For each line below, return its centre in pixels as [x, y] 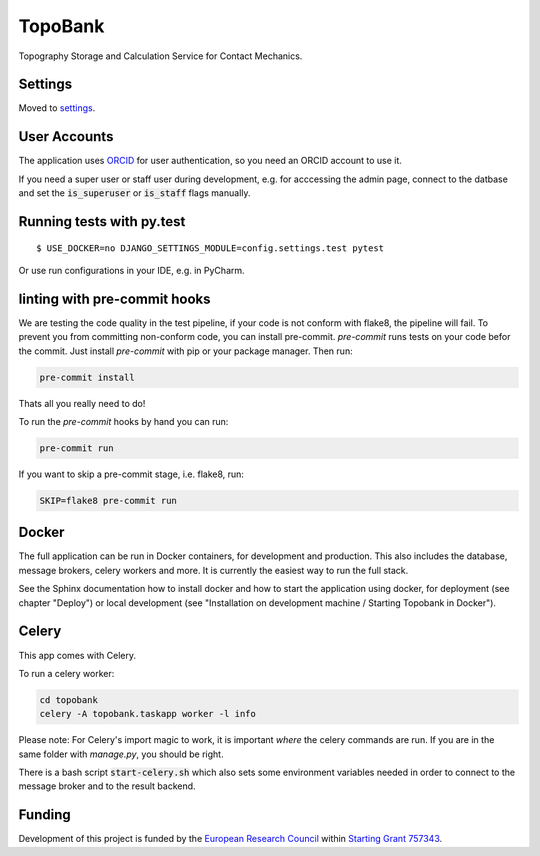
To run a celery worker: [66, 673]
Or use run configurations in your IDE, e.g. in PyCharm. [131, 270]
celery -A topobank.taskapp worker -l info [148, 714]
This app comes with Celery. [77, 655]
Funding [45, 815]
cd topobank [69, 699]
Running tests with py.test [102, 221]
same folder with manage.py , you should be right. [121, 754]
